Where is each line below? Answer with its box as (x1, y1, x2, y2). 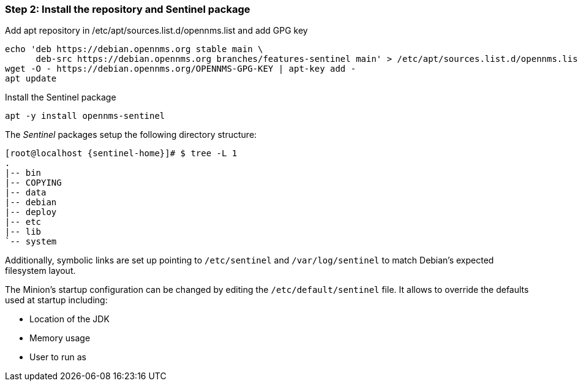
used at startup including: (5, 295, 108, 306)
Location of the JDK (29, 314, 110, 325)
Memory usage (29, 333, 91, 344)
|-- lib (5, 227, 42, 237)
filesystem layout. (5, 265, 76, 276)
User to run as (29, 352, 86, 363)
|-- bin (5, 168, 42, 178)
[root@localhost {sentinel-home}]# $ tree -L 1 (5, 148, 238, 159)
